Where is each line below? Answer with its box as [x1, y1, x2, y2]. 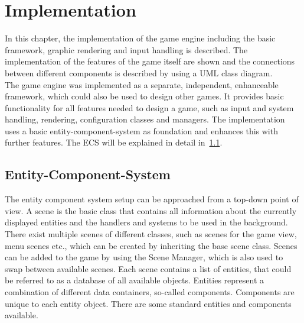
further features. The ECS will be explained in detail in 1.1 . [5, 136, 223, 148]
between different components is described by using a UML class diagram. [5, 66, 273, 79]
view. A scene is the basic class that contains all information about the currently [5, 204, 297, 217]
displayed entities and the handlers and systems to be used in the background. [5, 216, 288, 228]
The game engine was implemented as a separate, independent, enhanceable [5, 78, 279, 91]
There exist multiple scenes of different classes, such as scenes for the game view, [5, 228, 297, 240]
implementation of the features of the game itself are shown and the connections [5, 55, 295, 67]
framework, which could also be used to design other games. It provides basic [5, 90, 284, 102]
